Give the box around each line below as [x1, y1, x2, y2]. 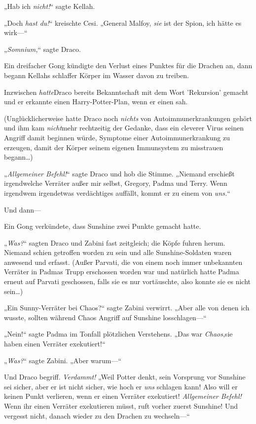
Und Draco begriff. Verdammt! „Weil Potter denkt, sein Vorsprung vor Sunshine [4, 372, 246, 382]
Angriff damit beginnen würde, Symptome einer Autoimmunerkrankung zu [4, 132, 230, 142]
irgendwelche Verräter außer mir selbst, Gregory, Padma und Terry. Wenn [4, 178, 227, 188]
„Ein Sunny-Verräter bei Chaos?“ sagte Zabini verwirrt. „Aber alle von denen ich [4, 302, 250, 313]
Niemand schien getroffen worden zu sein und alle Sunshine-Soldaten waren [4, 247, 232, 257]
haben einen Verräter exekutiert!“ [4, 339, 106, 349]
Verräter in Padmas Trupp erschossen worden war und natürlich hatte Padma [4, 266, 239, 277]
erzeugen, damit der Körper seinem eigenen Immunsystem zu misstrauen [4, 142, 223, 152]
